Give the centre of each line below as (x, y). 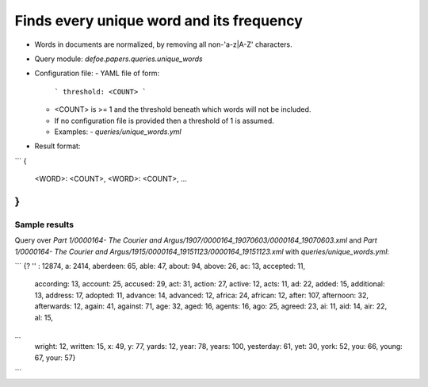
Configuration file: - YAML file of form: (97, 73)
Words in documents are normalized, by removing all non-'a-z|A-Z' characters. (163, 44)
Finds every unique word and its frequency (159, 21)
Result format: (57, 146)
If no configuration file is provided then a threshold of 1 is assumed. (164, 121)
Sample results (44, 224)
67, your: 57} (55, 358)
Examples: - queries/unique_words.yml (118, 132)
